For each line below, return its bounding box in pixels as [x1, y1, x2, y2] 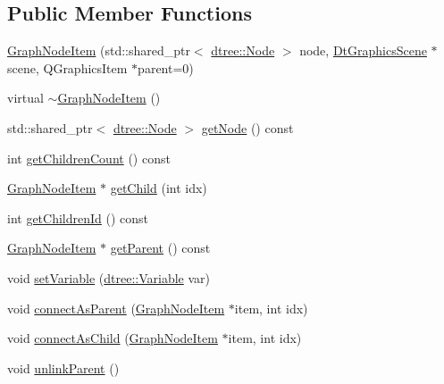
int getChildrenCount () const [7, 148, 171, 167]
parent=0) [138, 58, 194, 77]
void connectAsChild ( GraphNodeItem [7, 329, 218, 347]
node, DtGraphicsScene [299, 41, 427, 60]
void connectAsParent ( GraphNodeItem [7, 298, 225, 317]
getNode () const [201, 118, 294, 137]
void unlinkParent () [7, 358, 120, 377]
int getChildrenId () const [7, 208, 149, 227]
